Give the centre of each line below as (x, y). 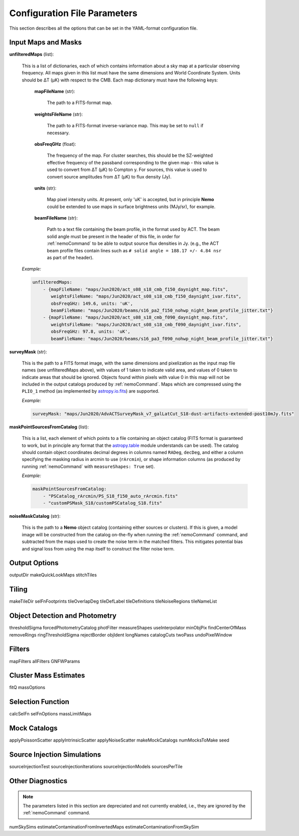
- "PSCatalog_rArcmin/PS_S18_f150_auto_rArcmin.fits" (110, 496)
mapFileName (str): (55, 91)
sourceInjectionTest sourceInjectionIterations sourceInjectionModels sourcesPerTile (96, 767)
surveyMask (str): (28, 351)
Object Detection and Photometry (63, 616)
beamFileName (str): (56, 218)
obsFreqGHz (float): (55, 144)
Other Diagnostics (38, 781)
